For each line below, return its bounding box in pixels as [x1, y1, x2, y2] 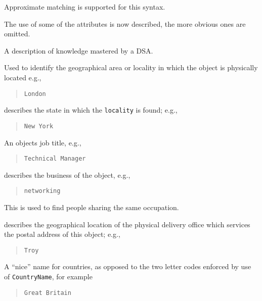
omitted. [4, 28, 30, 39]
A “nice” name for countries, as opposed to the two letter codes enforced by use [4, 261, 251, 272]
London [24, 90, 46, 97]
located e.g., [4, 72, 41, 82]
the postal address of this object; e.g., [4, 229, 120, 239]
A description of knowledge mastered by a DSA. [4, 45, 153, 56]
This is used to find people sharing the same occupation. [4, 202, 179, 213]
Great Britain [24, 289, 71, 296]
